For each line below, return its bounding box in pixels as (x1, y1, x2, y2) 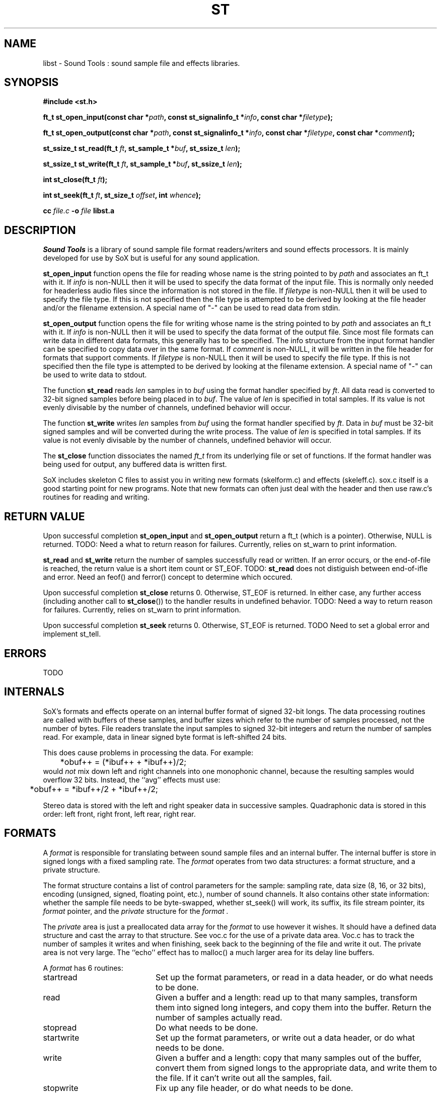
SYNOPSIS (4, 76, 59, 89)
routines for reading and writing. (43, 493, 150, 502)
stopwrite (43, 1082, 79, 1093)
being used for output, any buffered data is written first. (43, 460, 227, 469)
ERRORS (4, 647, 47, 660)
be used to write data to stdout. (43, 370, 147, 379)
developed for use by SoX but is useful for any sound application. (43, 254, 260, 263)
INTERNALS (4, 685, 64, 698)
